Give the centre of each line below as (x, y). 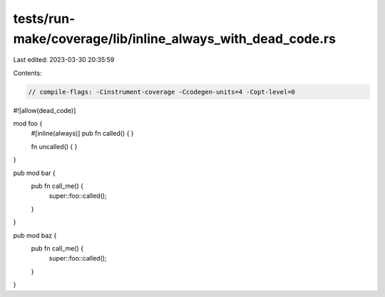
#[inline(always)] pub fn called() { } (83, 134)
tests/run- (44, 19)
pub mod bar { (35, 173)
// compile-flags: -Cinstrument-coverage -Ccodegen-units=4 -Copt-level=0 (162, 92)
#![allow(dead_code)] (45, 110)
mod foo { (28, 124)
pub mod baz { (35, 235)
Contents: (27, 73)
